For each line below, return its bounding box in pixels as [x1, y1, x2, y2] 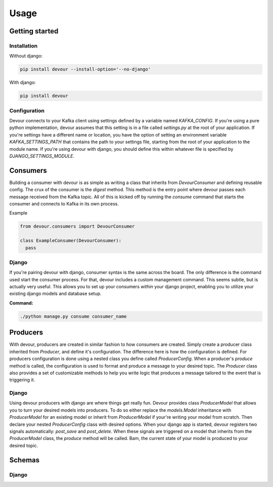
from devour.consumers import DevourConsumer [20, 224, 135, 230]
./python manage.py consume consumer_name [20, 314, 127, 319]
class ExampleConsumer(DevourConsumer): [20, 238, 121, 244]
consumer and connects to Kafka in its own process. [9, 201, 119, 207]
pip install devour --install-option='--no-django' [20, 66, 151, 72]
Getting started [9, 27, 59, 35]
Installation [9, 42, 38, 49]
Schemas [9, 456, 40, 464]
